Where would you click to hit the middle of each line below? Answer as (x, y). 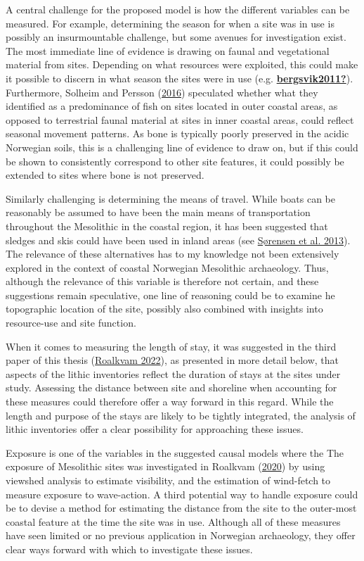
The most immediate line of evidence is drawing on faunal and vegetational (168, 50)
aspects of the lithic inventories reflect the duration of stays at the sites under (173, 373)
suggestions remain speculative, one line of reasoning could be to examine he (170, 295)
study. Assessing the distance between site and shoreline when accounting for (171, 387)
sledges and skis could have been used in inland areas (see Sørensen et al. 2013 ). (178, 240)
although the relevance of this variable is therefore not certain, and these (162, 281)
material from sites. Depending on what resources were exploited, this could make (182, 64)
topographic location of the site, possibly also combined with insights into (164, 309)
